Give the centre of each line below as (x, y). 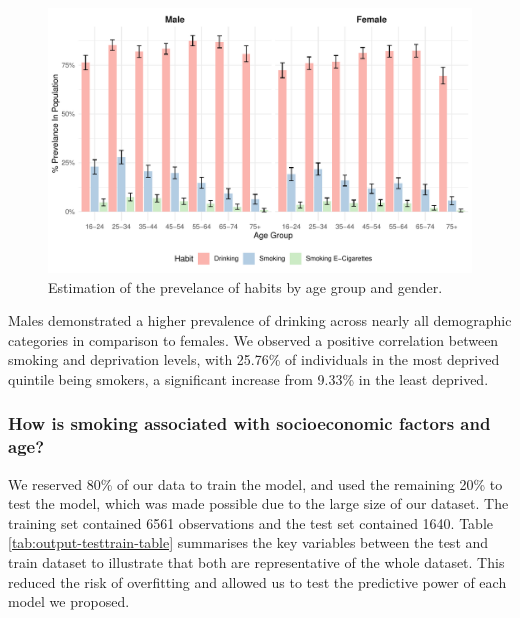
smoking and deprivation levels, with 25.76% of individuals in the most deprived (254, 359)
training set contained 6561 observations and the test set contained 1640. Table (251, 522)
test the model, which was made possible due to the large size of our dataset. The (258, 503)
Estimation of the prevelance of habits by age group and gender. (245, 286)
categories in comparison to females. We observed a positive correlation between (253, 339)
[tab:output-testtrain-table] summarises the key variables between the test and (248, 542)
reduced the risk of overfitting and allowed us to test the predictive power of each (257, 581)
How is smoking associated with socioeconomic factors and (249, 423)
